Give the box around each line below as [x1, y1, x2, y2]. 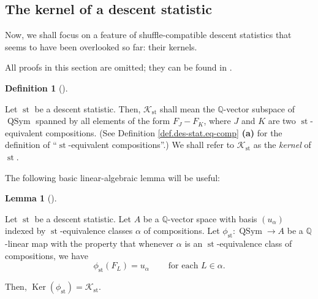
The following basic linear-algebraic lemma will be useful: [5, 171, 221, 184]
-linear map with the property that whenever [5, 237, 174, 250]
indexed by [5, 224, 46, 237]
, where [203, 114, 231, 127]
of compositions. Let [143, 224, 220, 237]
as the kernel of [253, 138, 311, 151]
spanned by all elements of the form [36, 114, 170, 127]
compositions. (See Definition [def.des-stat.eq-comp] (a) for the [45, 126, 282, 139]
